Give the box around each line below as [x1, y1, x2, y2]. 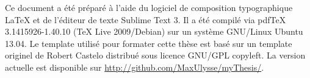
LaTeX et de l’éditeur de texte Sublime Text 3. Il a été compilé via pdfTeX [5, 13, 286, 26]
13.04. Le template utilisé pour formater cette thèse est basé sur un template [5, 37, 292, 49]
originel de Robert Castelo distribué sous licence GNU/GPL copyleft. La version [5, 49, 306, 62]
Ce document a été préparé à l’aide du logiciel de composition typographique [5, 1, 293, 13]
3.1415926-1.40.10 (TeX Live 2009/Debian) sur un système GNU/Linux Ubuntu [5, 25, 303, 38]
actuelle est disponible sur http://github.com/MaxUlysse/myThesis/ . [5, 60, 264, 73]
